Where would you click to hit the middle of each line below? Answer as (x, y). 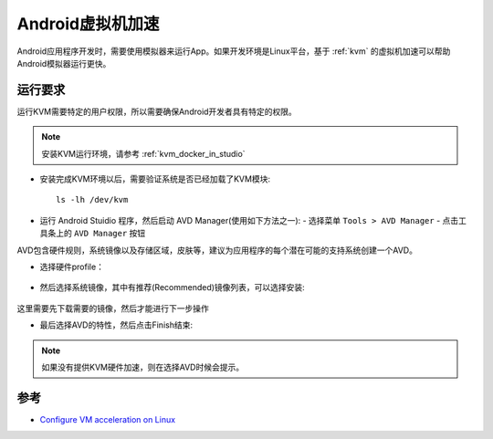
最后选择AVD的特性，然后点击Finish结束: (116, 325)
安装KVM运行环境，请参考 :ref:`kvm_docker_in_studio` (143, 153)
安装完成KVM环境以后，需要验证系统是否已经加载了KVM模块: (155, 179)
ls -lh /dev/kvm (92, 200)
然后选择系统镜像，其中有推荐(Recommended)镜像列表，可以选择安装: (172, 287)
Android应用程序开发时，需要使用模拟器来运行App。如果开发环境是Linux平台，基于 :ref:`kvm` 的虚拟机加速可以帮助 (234, 51)
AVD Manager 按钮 (110, 234)
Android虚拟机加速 (88, 24)
